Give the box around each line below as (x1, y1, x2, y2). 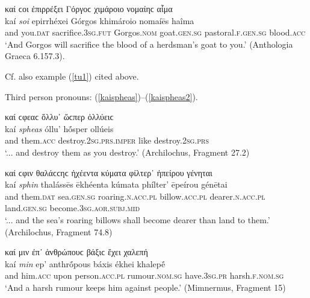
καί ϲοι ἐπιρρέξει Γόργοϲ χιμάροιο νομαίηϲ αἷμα (5, 2, 173, 14)
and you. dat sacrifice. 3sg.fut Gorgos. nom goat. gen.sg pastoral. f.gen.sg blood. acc (5, 26, 306, 39)
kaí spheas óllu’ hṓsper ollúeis (5, 122, 114, 135)
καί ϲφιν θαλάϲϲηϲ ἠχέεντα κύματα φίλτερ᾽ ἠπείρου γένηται (5, 166, 212, 179)
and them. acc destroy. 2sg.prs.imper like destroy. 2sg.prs (5, 134, 209, 147)
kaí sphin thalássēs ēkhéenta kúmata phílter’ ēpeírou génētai (5, 178, 228, 191)
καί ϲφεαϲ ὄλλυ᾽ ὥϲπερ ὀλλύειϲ (5, 110, 114, 123)
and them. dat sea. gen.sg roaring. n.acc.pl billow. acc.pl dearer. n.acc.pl (5, 189, 265, 202)
